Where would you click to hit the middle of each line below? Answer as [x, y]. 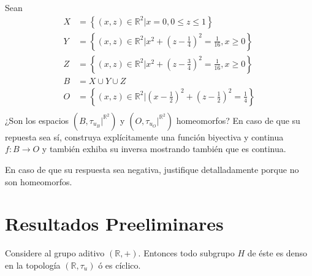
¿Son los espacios [37, 120]
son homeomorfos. [39, 181]
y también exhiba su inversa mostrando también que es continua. [164, 149]
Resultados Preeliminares [114, 224]
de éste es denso [277, 253]
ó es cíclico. [120, 265]
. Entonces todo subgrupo [186, 253]
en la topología [33, 265]
